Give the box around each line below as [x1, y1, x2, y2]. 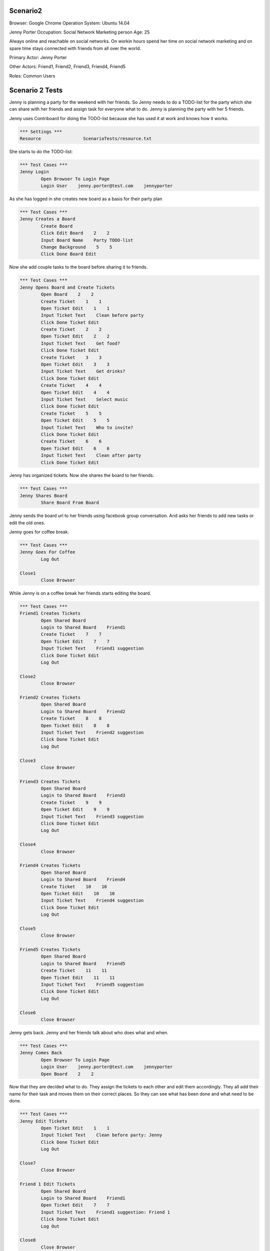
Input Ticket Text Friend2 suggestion [40, 730, 144, 735]
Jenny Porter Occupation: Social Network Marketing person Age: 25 [9, 29, 150, 35]
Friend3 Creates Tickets [19, 779, 81, 784]
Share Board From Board [40, 500, 99, 505]
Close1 [19, 570, 36, 576]
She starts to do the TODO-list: [9, 148, 73, 155]
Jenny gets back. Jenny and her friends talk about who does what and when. [9, 1029, 168, 1035]
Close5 [19, 926, 36, 931]
